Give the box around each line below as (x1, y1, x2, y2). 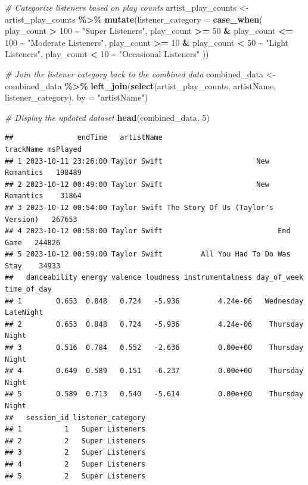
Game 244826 (5, 238, 61, 247)
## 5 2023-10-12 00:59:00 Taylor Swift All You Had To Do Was (5, 250, 291, 259)
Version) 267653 (5, 215, 77, 224)
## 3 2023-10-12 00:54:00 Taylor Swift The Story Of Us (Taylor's (5, 203, 274, 212)
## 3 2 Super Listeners (5, 448, 146, 457)
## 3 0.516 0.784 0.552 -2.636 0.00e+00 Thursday (5, 343, 304, 352)
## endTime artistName (5, 133, 163, 142)
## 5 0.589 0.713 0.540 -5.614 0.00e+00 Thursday (5, 390, 304, 399)
